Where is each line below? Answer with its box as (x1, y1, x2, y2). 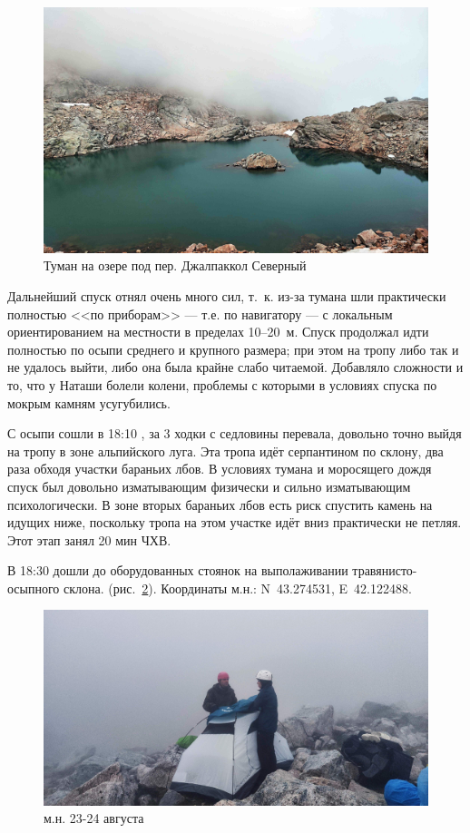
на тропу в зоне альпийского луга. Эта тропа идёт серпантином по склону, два (7, 441, 444, 460)
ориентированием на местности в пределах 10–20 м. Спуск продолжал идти (7, 322, 429, 341)
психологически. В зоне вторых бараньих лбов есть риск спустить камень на (7, 495, 433, 514)
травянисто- (352, 561, 417, 580)
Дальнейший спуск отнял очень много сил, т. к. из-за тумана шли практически (7, 286, 446, 305)
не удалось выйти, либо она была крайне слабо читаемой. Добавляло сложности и (7, 358, 464, 377)
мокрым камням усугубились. (7, 393, 171, 412)
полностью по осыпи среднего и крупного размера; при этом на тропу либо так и (7, 339, 459, 358)
